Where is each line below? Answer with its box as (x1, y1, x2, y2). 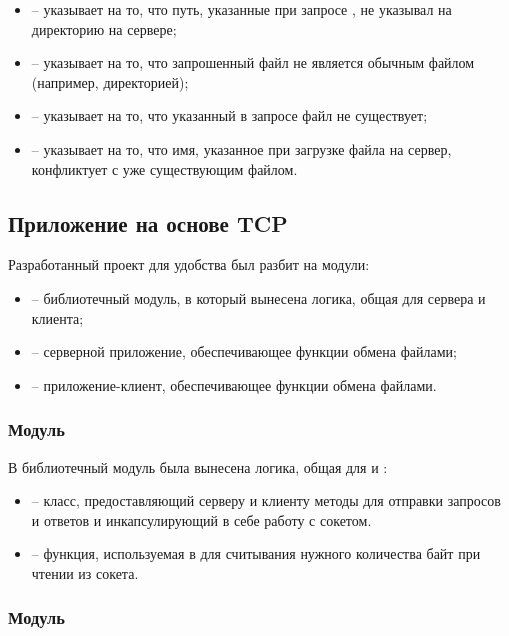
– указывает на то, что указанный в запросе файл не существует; (31, 105, 428, 126)
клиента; (31, 307, 84, 328)
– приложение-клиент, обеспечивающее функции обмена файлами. (31, 374, 437, 395)
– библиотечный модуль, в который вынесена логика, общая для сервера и (31, 287, 486, 308)
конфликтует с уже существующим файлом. (31, 158, 298, 179)
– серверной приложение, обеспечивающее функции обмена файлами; (31, 341, 457, 362)
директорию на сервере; (31, 18, 177, 39)
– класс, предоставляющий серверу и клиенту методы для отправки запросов (31, 490, 501, 511)
